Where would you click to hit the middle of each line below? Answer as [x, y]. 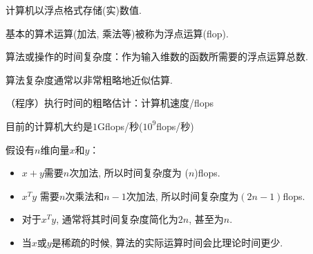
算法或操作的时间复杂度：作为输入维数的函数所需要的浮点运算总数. [157, 56]
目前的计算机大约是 [49, 126]
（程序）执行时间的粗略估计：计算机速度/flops [110, 103]
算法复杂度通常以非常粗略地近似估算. [89, 79]
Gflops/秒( [120, 126]
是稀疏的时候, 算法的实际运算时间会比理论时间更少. [167, 242]
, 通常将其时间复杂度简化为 [117, 219]
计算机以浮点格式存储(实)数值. [74, 10]
